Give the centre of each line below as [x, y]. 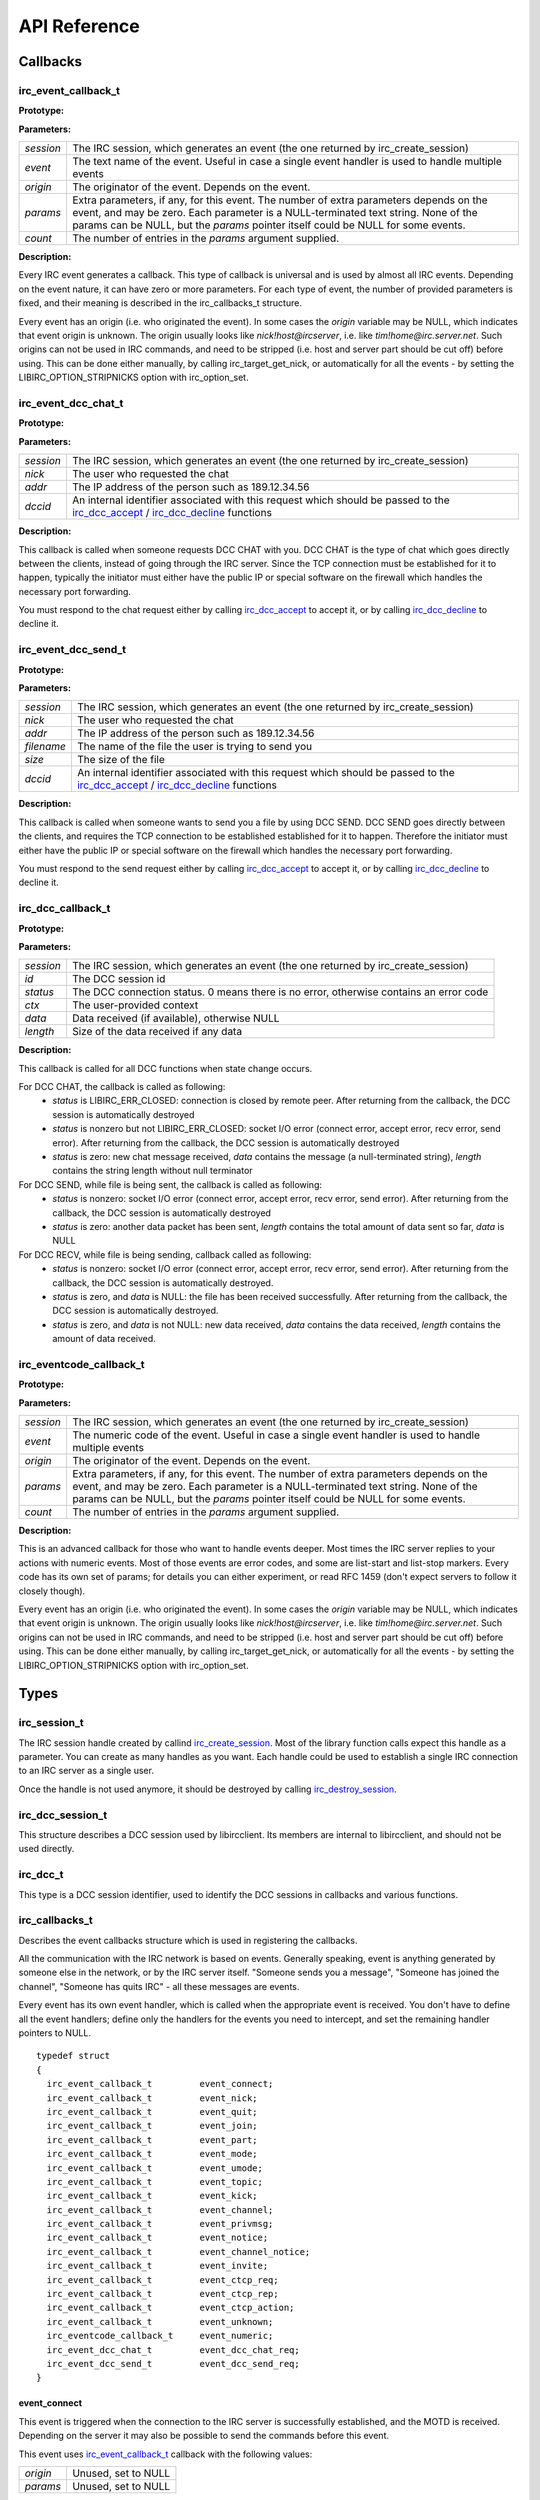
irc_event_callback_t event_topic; [155, 2181]
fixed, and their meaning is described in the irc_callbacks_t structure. [160, 303]
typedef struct [73, 2056]
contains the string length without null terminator [153, 1171]
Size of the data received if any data [157, 1032]
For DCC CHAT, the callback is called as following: [122, 1087]
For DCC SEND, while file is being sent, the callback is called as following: [170, 1184]
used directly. [46, 1849]
